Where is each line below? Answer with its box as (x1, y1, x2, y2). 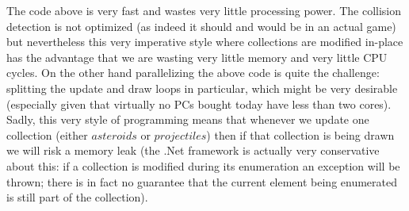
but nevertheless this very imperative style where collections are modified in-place (6, 33, 403, 50)
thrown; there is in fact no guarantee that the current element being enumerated (6, 173, 398, 190)
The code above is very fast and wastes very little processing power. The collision (6, 2, 402, 18)
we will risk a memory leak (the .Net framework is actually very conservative (6, 142, 380, 159)
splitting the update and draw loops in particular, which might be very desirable (6, 79, 398, 96)
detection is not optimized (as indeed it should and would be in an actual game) (6, 17, 396, 34)
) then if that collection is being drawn (206, 126, 395, 143)
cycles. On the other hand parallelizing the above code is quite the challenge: (6, 64, 380, 81)
